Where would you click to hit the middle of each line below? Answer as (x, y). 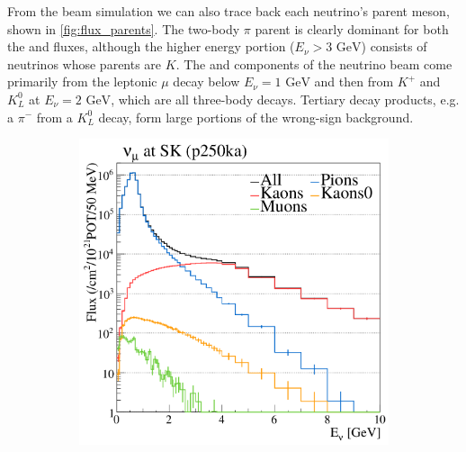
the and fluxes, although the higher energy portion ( (151, 46)
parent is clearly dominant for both (352, 28)
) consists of (394, 46)
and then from (354, 81)
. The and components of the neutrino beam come (314, 63)
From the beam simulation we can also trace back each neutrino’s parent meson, (229, 11)
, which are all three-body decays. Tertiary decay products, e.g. (285, 99)
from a (54, 117)
